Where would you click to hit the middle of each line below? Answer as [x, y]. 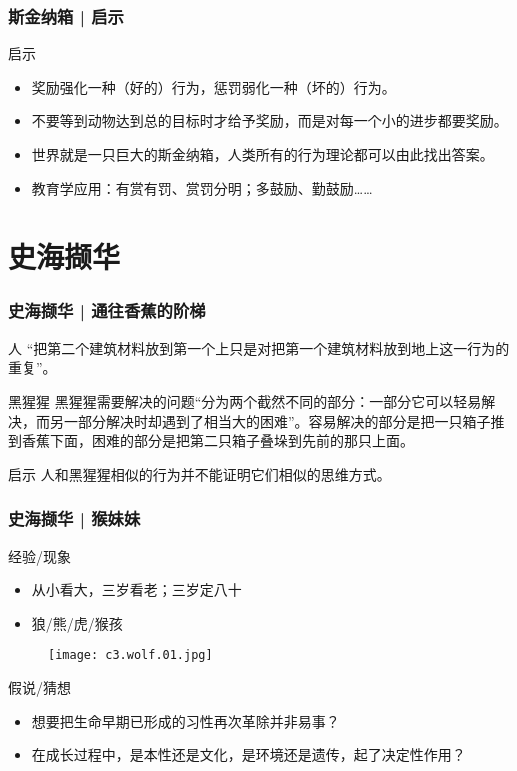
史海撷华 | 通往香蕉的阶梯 [107, 310]
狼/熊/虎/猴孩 [77, 622]
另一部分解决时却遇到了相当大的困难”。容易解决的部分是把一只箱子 [270, 420]
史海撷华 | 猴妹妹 [74, 518]
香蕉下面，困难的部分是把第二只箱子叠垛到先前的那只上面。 [217, 440]
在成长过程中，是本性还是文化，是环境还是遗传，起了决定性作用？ [248, 754]
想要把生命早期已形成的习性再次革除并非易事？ [185, 720]
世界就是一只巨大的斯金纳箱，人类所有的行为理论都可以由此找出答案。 [262, 154]
